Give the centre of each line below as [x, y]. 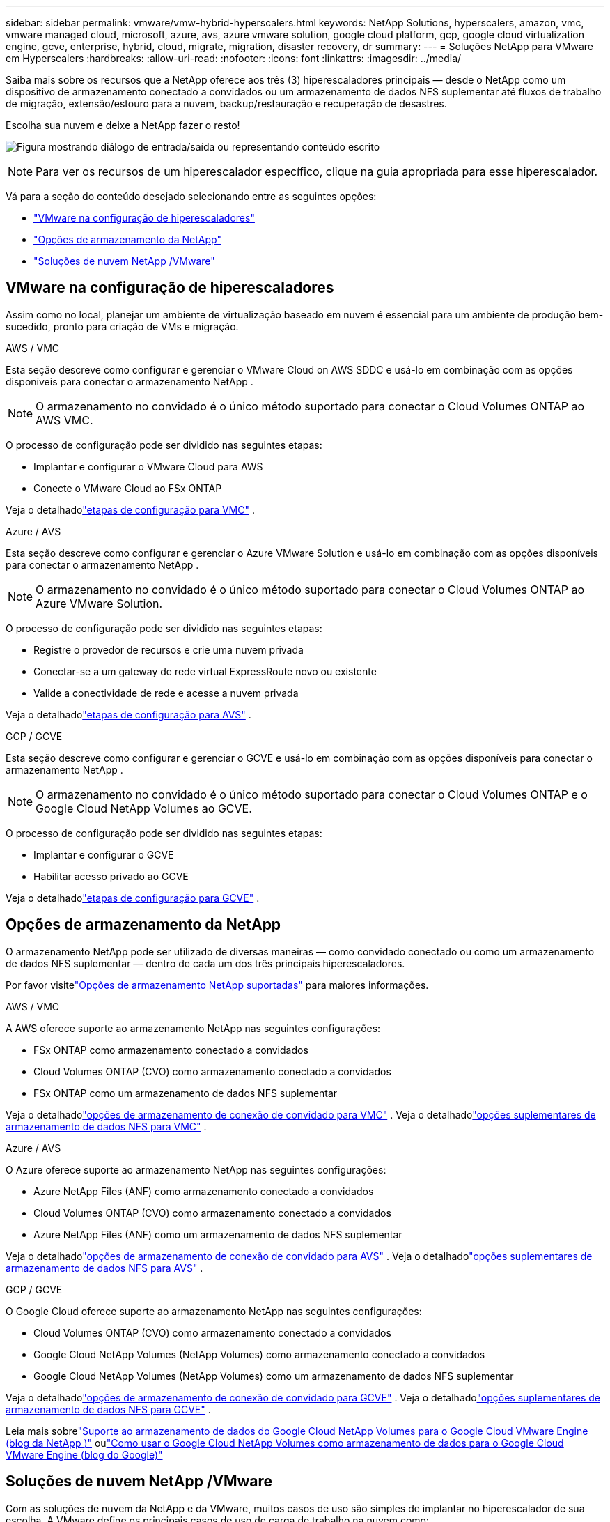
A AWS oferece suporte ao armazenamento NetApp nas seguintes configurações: [193, 1028]
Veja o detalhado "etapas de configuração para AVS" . [128, 714]
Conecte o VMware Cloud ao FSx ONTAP [128, 488]
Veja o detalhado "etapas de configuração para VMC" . [130, 509]
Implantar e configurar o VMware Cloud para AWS [148, 466]
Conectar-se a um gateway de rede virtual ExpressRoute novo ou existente [205, 671]
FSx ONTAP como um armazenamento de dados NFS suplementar [186, 1093]
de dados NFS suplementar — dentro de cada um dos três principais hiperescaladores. [205, 963]
